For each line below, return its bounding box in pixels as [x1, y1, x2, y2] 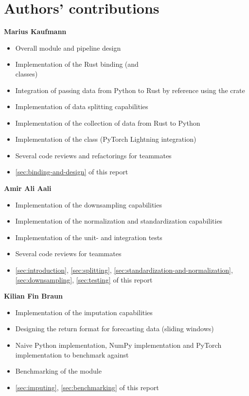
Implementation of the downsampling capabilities [15, 199, 162, 209]
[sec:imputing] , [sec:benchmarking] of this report [15, 382, 159, 392]
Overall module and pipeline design [15, 42, 121, 53]
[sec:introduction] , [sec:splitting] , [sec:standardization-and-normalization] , [15, 265, 233, 275]
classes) [15, 68, 38, 78]
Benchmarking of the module [15, 366, 102, 376]
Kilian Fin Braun [4, 291, 63, 301]
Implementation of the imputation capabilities [15, 307, 153, 317]
